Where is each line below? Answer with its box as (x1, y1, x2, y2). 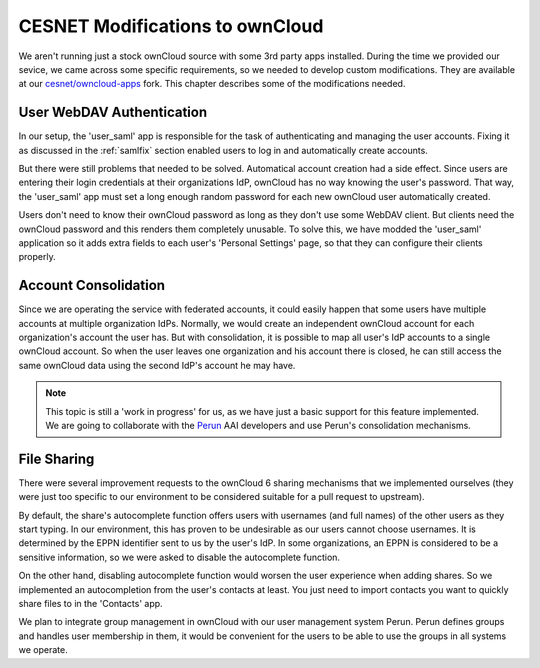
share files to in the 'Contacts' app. (18, 598, 164, 610)
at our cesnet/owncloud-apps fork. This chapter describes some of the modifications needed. (18, 78, 406, 90)
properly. (18, 251, 56, 263)
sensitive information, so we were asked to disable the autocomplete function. (18, 551, 340, 563)
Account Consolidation (18, 277, 165, 294)
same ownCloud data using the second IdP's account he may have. (18, 359, 296, 371)
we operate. (18, 644, 69, 656)
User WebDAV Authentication (18, 104, 208, 121)
